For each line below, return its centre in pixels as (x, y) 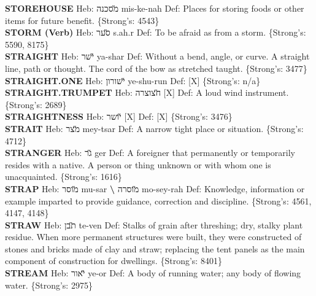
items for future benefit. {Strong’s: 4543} (82, 20)
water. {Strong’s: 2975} (49, 285)
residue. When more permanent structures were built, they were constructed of (153, 237)
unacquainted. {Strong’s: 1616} (64, 177)
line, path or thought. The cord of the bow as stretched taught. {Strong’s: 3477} (156, 68)
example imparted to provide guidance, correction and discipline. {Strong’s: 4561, (158, 201)
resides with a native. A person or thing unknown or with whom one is (138, 164)
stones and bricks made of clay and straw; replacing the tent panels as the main (155, 248)
